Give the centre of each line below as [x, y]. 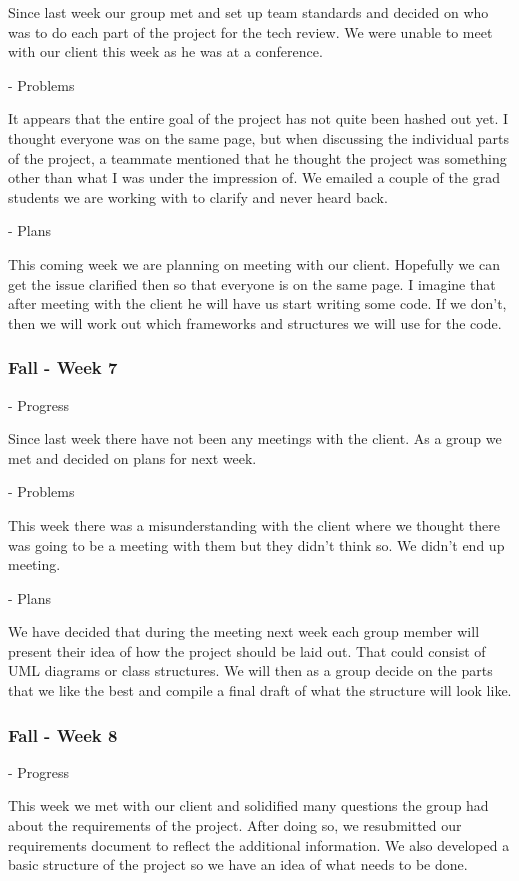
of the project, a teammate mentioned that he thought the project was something [257, 157]
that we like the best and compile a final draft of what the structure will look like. [260, 690]
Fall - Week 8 [63, 734]
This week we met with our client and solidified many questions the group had [248, 805]
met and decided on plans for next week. [132, 457]
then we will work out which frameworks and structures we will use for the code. [255, 322]
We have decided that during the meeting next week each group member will [244, 631]
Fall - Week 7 [63, 367]
